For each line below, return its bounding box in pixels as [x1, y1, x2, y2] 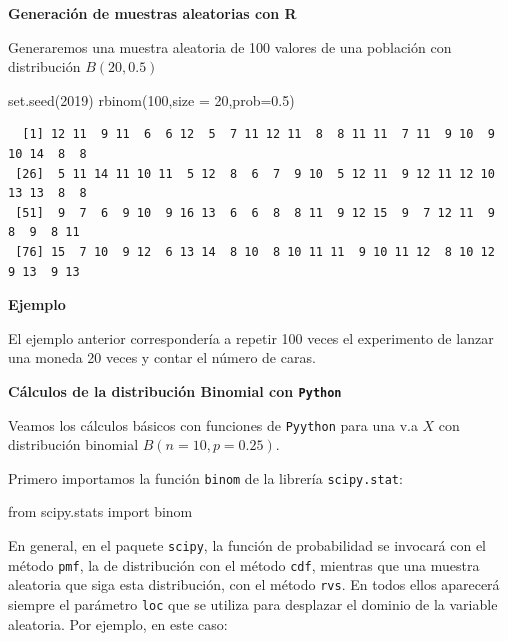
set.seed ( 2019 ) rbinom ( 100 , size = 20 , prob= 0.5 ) [8, 89, 295, 110]
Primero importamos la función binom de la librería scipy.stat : [8, 467, 403, 488]
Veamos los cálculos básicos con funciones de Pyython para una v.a [8, 414, 418, 435]
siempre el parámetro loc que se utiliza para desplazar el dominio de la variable [8, 594, 498, 615]
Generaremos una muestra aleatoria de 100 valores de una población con [8, 36, 452, 57]
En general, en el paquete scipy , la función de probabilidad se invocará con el [8, 535, 486, 556]
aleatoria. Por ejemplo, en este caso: [8, 613, 228, 634]
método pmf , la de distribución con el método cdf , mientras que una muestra [8, 554, 480, 575]
